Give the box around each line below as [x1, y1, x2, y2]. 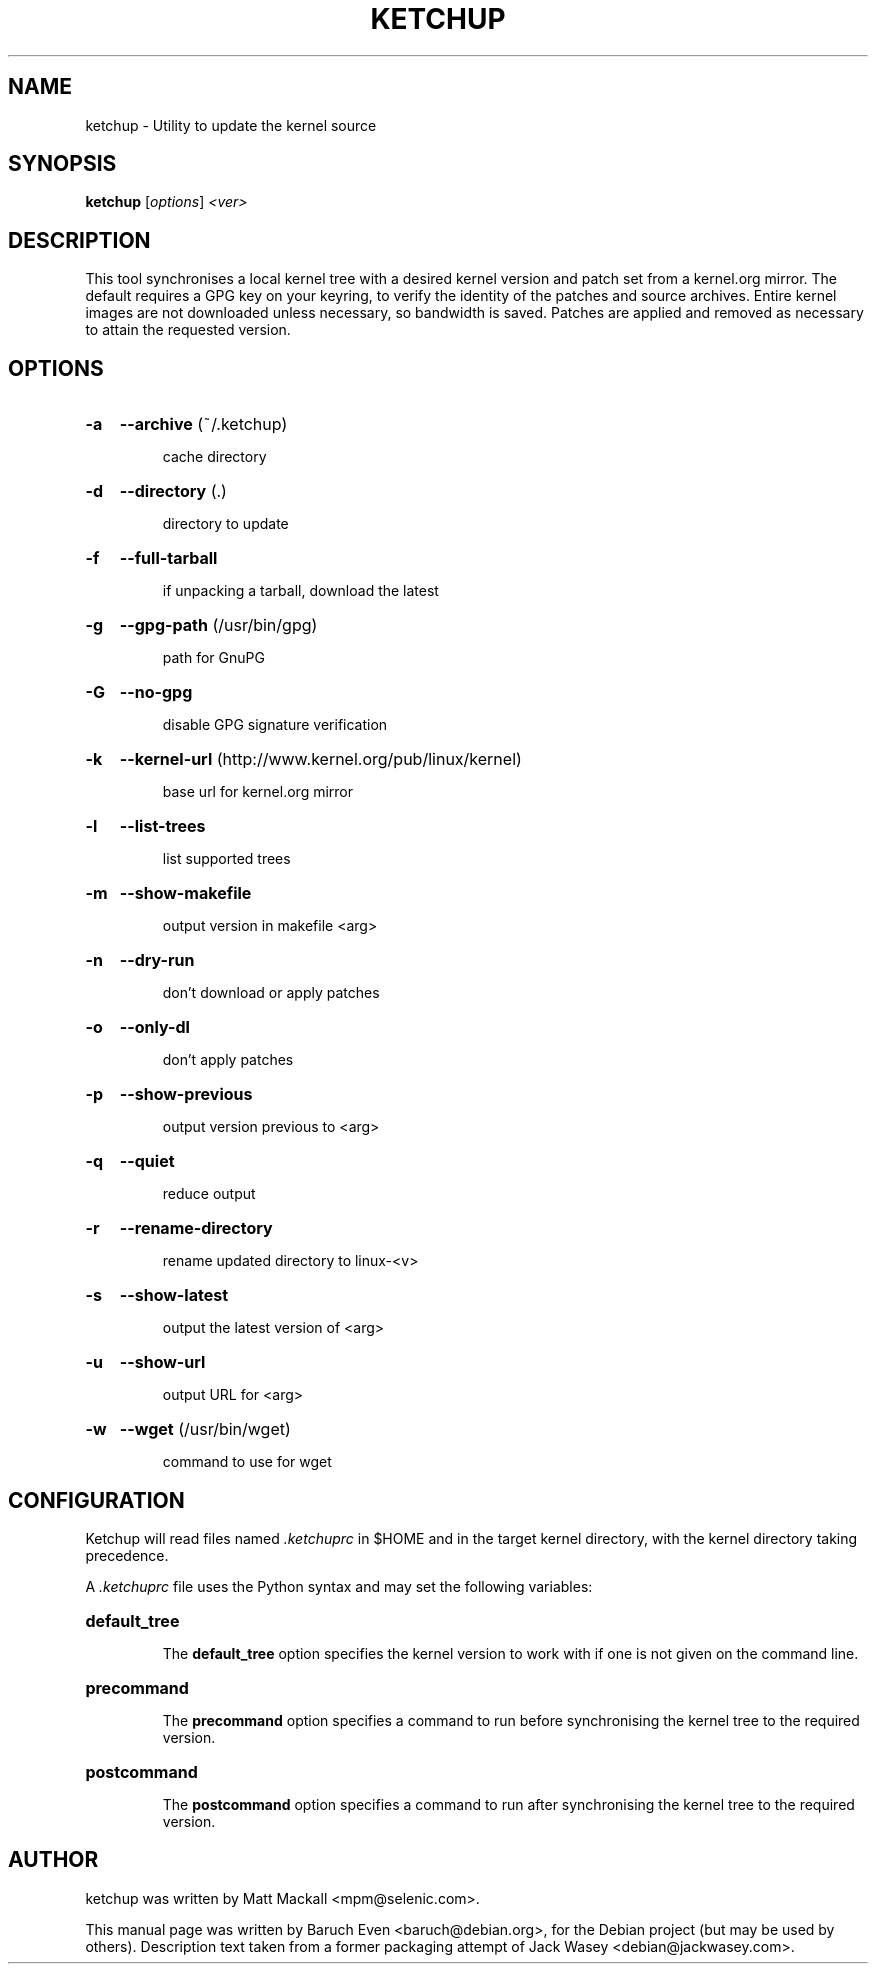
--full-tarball [119, 548, 218, 569]
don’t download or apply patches [162, 984, 380, 1002]
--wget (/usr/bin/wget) [119, 1419, 291, 1440]
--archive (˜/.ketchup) [119, 414, 288, 435]
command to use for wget [162, 1453, 332, 1471]
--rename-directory [119, 1218, 273, 1239]
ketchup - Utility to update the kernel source [85, 116, 377, 134]
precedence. [85, 1546, 169, 1564]
